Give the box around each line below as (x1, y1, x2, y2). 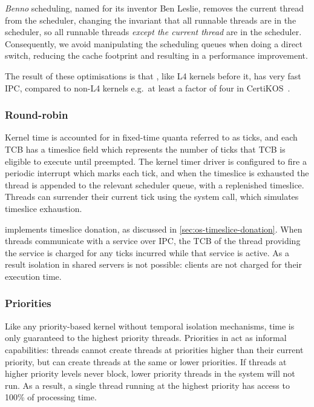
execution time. (5, 270, 62, 282)
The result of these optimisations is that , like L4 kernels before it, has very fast (5, 69, 301, 82)
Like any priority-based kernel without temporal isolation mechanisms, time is (5, 319, 295, 332)
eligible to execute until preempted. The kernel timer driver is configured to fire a (5, 154, 307, 167)
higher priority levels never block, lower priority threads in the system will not (5, 367, 295, 380)
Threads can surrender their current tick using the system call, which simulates (5, 190, 299, 203)
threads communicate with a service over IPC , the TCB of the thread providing (5, 234, 301, 247)
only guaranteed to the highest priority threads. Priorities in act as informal (5, 331, 287, 344)
